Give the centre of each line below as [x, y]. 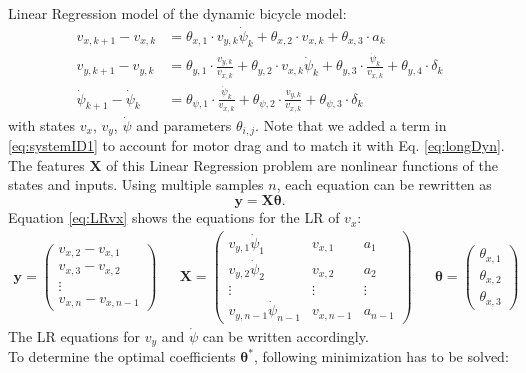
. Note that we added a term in [351, 124]
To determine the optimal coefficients [122, 356]
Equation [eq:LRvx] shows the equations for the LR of [174, 217]
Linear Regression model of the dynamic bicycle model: [177, 13]
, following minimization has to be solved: [381, 356]
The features [46, 164]
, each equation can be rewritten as [384, 184]
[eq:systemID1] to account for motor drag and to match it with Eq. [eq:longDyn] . [256, 145]
